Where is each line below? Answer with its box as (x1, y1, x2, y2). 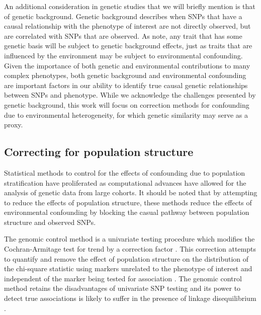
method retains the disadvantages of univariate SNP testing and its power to (4, 283, 241, 293)
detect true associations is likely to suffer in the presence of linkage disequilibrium (4, 293, 256, 303)
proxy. (4, 119, 23, 130)
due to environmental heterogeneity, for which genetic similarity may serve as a (4, 109, 248, 120)
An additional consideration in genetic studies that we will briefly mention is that (4, 1, 255, 11)
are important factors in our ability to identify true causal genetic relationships (4, 80, 248, 90)
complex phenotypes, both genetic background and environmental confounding (4, 70, 246, 81)
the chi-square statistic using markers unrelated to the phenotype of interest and (4, 263, 252, 274)
